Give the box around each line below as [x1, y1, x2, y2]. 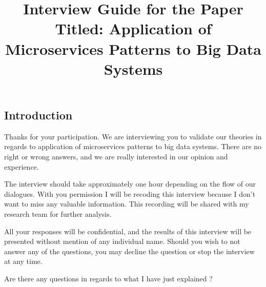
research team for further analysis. [4, 208, 112, 219]
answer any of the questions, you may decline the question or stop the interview [4, 245, 255, 256]
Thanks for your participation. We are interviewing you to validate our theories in [4, 131, 262, 141]
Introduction [4, 107, 73, 122]
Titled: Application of [55, 18, 212, 39]
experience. [4, 161, 39, 172]
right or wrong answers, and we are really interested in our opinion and [4, 151, 228, 161]
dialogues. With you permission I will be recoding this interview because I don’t [4, 188, 256, 199]
